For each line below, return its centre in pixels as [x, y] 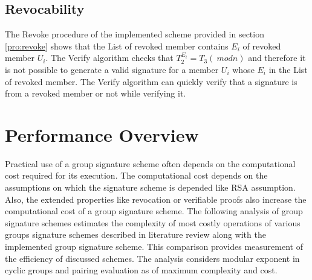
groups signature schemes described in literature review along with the [135, 234]
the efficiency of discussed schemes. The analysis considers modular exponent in [152, 258]
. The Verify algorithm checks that [109, 58]
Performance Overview [102, 134]
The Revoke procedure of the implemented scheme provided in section [135, 34]
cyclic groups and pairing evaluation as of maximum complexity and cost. [141, 270]
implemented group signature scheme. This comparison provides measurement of [154, 247]
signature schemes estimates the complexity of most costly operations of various [153, 222]
